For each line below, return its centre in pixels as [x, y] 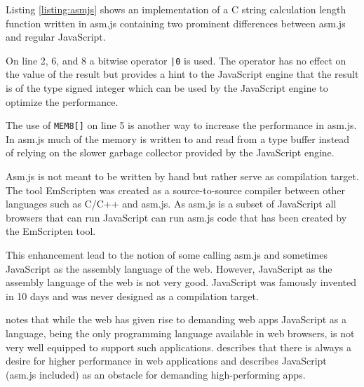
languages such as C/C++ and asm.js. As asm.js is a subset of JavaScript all [171, 204]
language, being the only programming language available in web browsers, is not [180, 333]
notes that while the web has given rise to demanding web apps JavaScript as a [176, 319]
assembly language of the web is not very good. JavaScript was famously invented [181, 282]
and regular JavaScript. [56, 37]
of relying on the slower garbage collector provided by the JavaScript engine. [170, 152]
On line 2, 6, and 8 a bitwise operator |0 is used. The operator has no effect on [176, 60]
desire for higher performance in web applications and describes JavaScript [166, 361]
